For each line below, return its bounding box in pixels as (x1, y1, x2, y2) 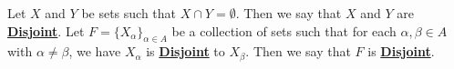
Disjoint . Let (7, 21, 85, 40)
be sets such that (81, 4, 177, 22)
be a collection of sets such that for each (171, 21, 397, 40)
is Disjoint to (146, 42, 225, 61)
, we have (68, 42, 121, 61)
